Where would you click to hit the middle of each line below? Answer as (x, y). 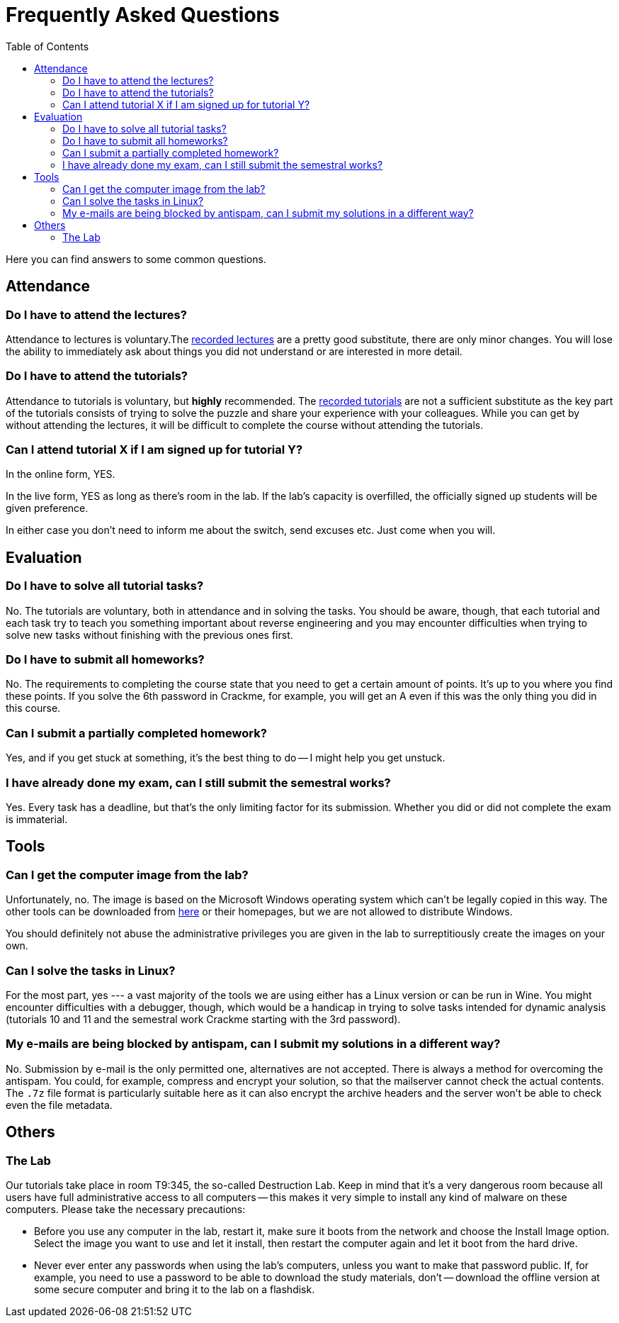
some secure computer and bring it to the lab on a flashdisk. (175, 1289)
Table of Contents (47, 46)
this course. (33, 708)
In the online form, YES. (61, 474)
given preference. (47, 508)
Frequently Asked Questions (143, 15)
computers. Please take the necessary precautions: (126, 1209)
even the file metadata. (59, 1105)
